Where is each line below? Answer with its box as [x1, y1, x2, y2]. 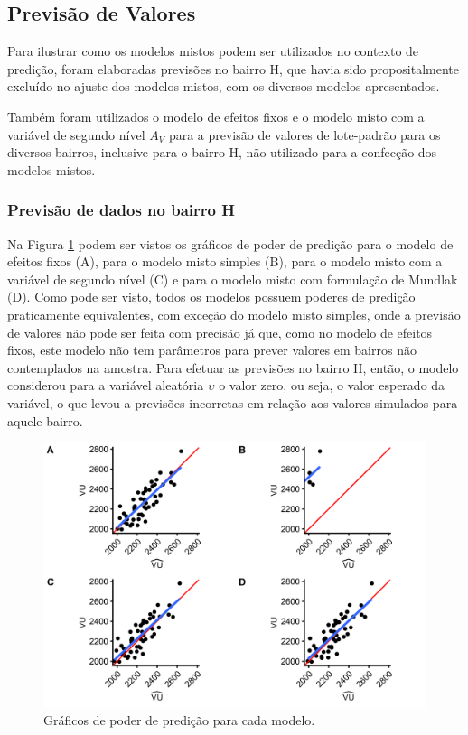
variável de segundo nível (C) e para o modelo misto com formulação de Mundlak [7, 269, 458, 288]
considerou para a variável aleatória [7, 376, 204, 395]
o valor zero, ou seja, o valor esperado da [219, 376, 445, 395]
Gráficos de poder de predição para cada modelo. [43, 710, 315, 729]
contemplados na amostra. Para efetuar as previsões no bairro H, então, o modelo [7, 358, 459, 377]
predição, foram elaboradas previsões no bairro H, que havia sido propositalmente [7, 59, 460, 78]
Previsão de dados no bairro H [7, 199, 235, 221]
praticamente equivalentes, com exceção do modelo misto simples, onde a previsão [7, 304, 461, 323]
